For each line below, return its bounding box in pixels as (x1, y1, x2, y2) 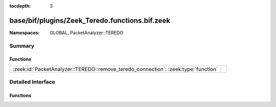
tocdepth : (9, 3, 31, 9)
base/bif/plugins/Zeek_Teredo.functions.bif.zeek (9, 16, 171, 25)
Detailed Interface (9, 78, 56, 86)
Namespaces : (9, 30, 40, 36)
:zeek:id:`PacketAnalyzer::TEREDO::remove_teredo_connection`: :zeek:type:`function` (12, 65, 218, 72)
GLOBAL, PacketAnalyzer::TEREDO (50, 30, 124, 36)
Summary (9, 42, 35, 49)
